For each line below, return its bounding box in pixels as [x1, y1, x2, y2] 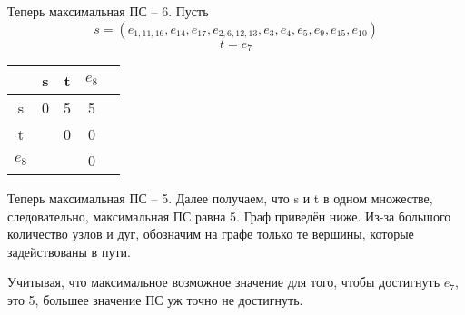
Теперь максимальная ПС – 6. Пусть [7, 2, 209, 20]
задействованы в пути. [7, 241, 131, 261]
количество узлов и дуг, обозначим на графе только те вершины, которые [7, 224, 414, 243]
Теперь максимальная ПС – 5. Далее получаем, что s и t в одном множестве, [7, 189, 433, 208]
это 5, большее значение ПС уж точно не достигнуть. [7, 290, 303, 310]
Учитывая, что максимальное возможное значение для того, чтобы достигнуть [7, 272, 440, 291]
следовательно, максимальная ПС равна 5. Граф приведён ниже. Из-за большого [7, 206, 451, 225]
